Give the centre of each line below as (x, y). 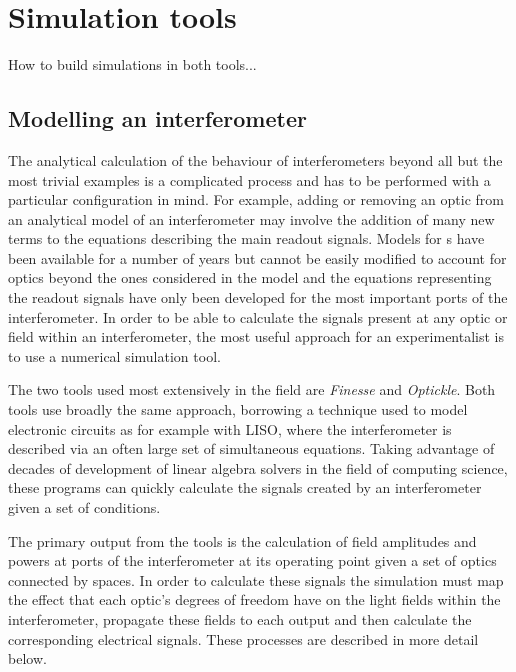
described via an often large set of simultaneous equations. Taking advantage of (251, 448)
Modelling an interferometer (157, 118)
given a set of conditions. (84, 507)
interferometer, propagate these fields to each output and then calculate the (240, 618)
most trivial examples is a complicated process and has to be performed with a (249, 179)
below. (27, 658)
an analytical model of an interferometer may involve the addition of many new (251, 218)
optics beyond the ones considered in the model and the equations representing (250, 277)
